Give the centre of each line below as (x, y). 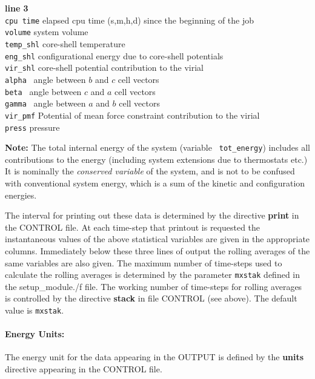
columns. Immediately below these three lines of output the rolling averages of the (157, 250)
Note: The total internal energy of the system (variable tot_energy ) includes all (158, 147)
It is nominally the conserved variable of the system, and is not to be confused (150, 171)
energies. (21, 195)
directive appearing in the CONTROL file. (84, 369)
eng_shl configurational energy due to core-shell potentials (114, 55)
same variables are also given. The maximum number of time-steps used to (144, 262)
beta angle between (43, 91)
